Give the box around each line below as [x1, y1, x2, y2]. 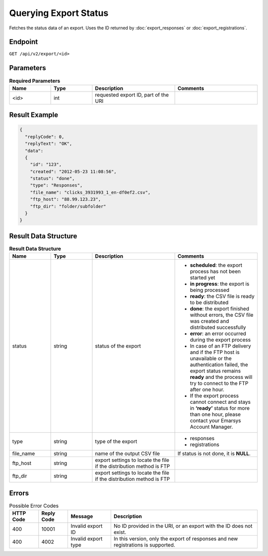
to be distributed [190, 299, 229, 306]
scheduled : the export [190, 262, 243, 269]
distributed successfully [190, 324, 246, 331]
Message [70, 513, 93, 520]
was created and [190, 318, 229, 325]
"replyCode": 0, [25, 134, 65, 139]
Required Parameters [9, 77, 61, 84]
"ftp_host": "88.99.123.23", [30, 196, 101, 202]
